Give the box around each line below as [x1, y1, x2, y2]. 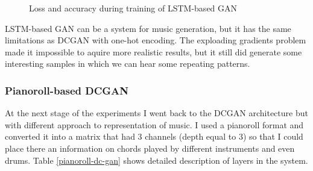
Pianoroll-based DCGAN [5, 82, 129, 98]
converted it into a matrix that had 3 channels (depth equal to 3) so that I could [5, 130, 303, 143]
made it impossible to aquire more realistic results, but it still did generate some [5, 45, 302, 58]
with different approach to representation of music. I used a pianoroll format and [5, 118, 304, 131]
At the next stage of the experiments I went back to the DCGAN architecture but [5, 107, 308, 119]
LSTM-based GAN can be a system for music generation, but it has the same [5, 22, 291, 34]
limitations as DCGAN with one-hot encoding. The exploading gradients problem [5, 34, 306, 46]
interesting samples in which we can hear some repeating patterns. [5, 57, 250, 70]
